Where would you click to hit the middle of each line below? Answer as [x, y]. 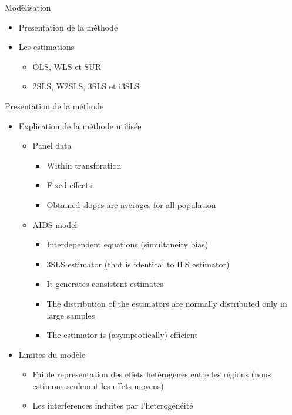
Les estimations [46, 47]
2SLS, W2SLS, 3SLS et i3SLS [86, 86]
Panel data [52, 145]
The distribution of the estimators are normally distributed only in [167, 303]
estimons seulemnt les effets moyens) [98, 385]
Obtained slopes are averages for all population [131, 204]
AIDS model [55, 224]
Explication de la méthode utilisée [80, 125]
